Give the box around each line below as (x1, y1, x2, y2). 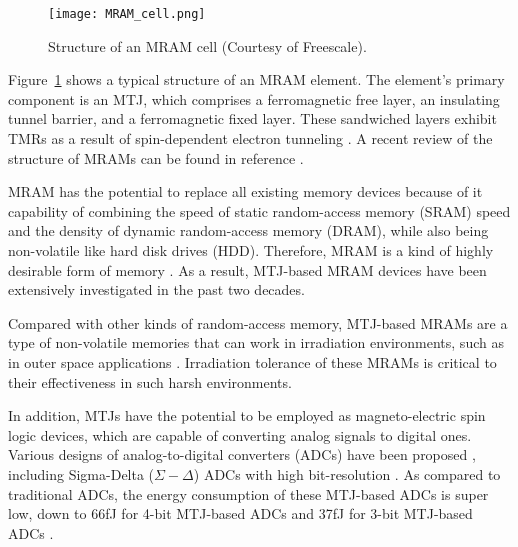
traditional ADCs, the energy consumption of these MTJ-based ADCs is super (8, 483, 489, 504)
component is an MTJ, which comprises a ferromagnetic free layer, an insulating (8, 88, 500, 109)
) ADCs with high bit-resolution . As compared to (193, 463, 501, 484)
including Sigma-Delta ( (8, 463, 155, 484)
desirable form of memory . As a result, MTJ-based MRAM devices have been (8, 259, 487, 280)
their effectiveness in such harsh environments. (8, 371, 292, 392)
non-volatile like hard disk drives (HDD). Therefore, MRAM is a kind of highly (8, 240, 494, 260)
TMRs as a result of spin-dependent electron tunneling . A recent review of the (8, 128, 493, 149)
